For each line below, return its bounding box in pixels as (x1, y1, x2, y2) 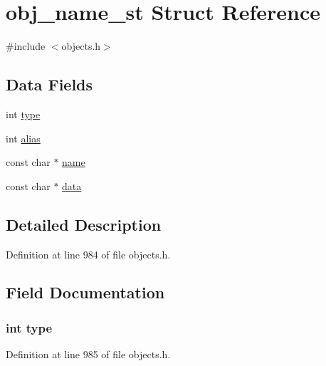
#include (6, 38, 46, 53)
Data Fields (6, 73, 93, 95)
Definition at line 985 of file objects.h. (6, 347, 171, 362)
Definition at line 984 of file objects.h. (6, 246, 171, 261)
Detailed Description (6, 213, 162, 235)
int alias (6, 130, 41, 145)
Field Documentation (6, 281, 165, 303)
